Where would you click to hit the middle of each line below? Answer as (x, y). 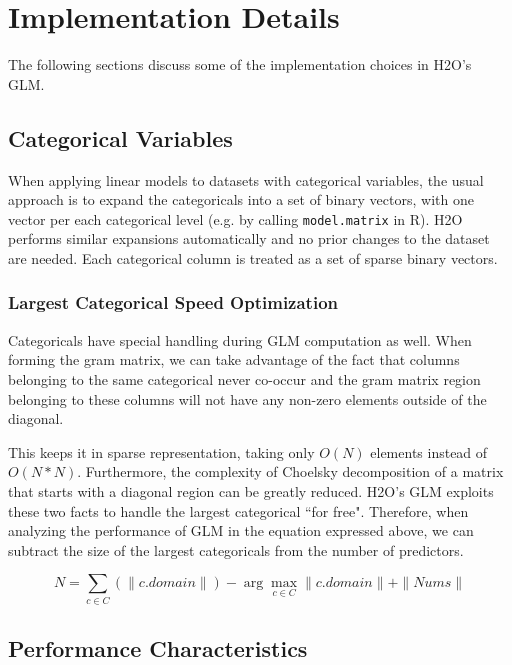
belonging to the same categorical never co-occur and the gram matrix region (244, 378)
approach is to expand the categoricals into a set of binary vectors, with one (241, 199)
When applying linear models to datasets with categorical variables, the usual (246, 179)
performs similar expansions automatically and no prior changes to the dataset (249, 238)
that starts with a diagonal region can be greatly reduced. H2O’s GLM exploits (251, 490)
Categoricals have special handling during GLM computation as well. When (240, 339)
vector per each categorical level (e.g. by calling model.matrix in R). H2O (235, 218)
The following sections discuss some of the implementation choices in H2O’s (240, 64)
